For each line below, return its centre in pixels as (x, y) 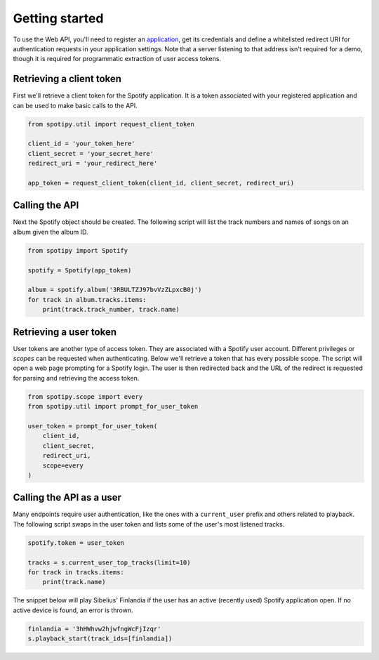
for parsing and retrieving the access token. (76, 378)
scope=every (63, 466)
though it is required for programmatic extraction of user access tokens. (117, 59)
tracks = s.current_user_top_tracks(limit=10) (109, 562)
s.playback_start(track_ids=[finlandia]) (100, 639)
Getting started (58, 18)
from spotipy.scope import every (85, 396)
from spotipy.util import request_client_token (111, 124)
